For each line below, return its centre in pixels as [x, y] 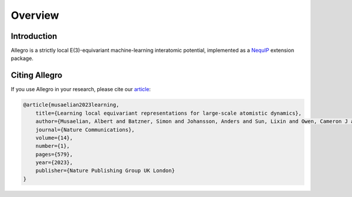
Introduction [34, 36]
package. [22, 58]
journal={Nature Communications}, [85, 130]
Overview [35, 15]
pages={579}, [54, 154]
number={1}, [53, 146]
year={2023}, [54, 163]
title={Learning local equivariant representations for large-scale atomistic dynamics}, [169, 113]
